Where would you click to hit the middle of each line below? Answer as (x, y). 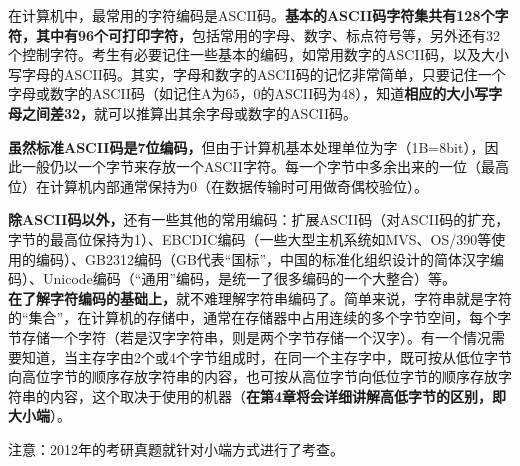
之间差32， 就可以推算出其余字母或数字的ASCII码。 (189, 112)
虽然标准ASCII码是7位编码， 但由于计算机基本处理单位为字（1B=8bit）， (246, 146)
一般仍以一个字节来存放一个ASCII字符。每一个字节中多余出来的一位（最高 (265, 166)
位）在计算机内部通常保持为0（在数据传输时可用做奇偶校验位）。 (218, 185)
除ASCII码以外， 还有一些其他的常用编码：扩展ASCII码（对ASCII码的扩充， (259, 219)
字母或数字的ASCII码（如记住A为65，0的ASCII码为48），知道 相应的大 (234, 93)
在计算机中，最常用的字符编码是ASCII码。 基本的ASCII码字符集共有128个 (251, 15)
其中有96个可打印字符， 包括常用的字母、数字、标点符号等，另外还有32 (268, 34)
